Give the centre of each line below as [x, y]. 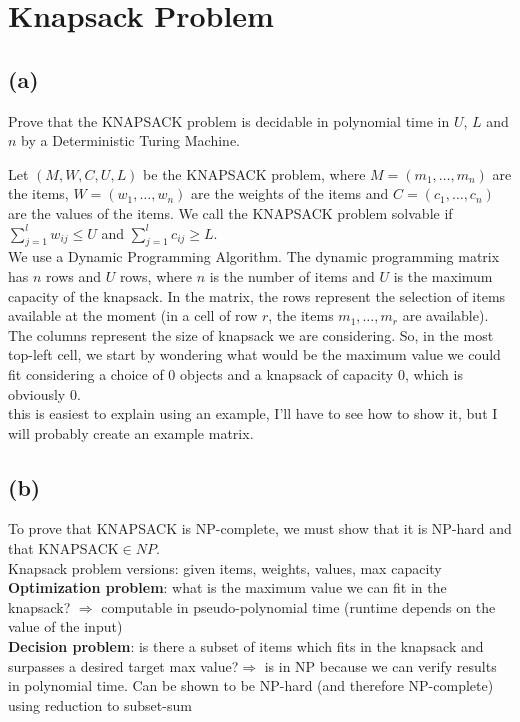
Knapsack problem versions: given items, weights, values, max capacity [225, 567]
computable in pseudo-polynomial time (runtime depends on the [298, 606]
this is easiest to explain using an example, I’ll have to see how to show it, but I [253, 413]
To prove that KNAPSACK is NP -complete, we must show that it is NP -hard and [260, 528]
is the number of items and [292, 275]
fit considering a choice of [86, 373]
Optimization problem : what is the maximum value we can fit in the [227, 587]
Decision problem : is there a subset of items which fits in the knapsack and [246, 646]
